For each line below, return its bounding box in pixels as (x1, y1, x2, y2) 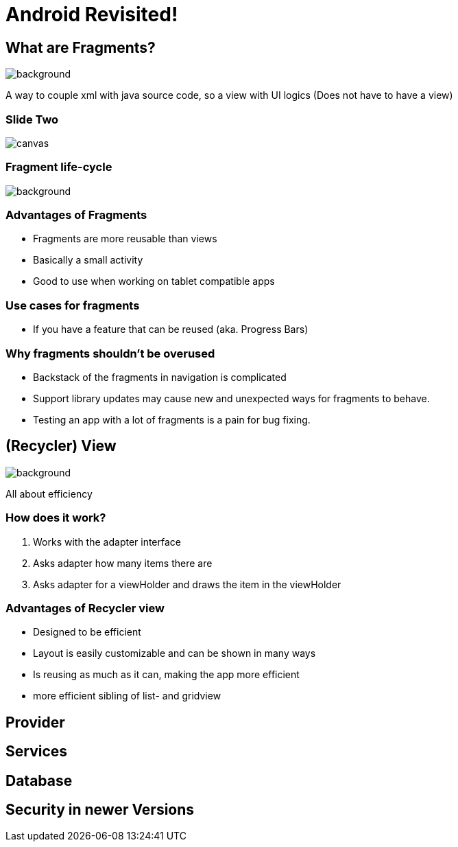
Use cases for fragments (5, 298, 140, 312)
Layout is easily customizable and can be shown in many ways (33, 647, 316, 660)
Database (5, 771, 73, 789)
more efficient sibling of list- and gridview (33, 690, 221, 702)
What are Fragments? (5, 38, 156, 56)
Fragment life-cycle (5, 160, 112, 174)
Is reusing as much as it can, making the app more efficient (33, 669, 300, 681)
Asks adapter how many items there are (33, 557, 213, 569)
